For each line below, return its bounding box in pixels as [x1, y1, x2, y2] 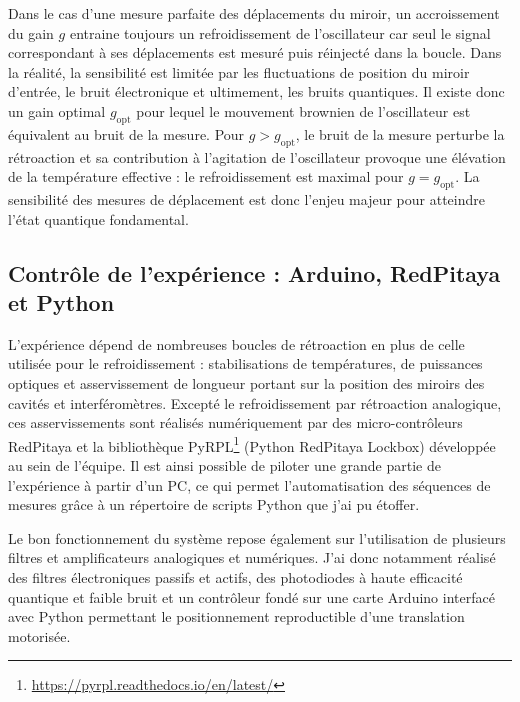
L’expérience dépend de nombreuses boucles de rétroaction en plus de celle [8, 333, 465, 354]
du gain [8, 22, 54, 43]
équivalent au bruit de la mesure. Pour [8, 123, 245, 144]
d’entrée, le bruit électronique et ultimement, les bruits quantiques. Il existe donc [8, 81, 505, 102]
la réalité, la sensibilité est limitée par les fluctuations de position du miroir [8, 61, 470, 82]
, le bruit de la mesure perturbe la [295, 123, 505, 144]
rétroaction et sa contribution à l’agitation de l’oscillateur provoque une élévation [8, 146, 506, 167]
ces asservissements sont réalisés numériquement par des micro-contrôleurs [8, 412, 463, 433]
